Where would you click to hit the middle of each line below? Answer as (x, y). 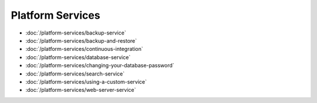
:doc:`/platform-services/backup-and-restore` (81, 40)
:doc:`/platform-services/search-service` (75, 74)
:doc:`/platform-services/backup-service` (76, 33)
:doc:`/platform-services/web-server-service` (81, 90)
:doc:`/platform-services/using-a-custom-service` (86, 81)
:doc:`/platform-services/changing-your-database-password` (100, 66)
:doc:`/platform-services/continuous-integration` (84, 49)
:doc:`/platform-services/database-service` (78, 57)
